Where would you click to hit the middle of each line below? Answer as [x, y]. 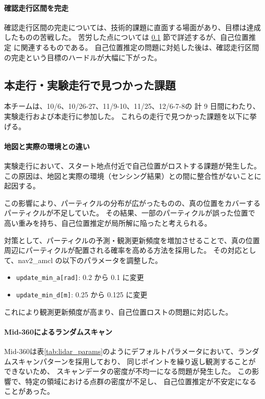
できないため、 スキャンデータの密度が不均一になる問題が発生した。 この [128, 371]
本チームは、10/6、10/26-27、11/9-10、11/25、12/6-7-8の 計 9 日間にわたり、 [132, 106]
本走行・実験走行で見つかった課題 [90, 85]
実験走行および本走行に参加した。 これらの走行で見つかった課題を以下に [127, 116]
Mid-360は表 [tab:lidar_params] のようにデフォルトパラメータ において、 [121, 351]
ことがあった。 [29, 391]
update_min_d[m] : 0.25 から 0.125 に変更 [82, 294]
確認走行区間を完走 [36, 7]
